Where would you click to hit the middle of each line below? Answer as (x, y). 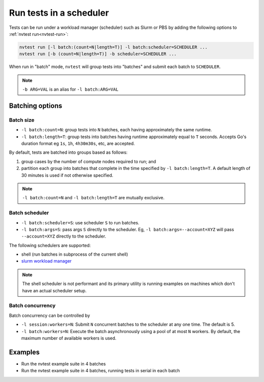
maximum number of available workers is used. (69, 338)
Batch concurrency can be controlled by (50, 315)
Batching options (36, 106)
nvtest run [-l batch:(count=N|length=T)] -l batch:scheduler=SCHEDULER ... (113, 47)
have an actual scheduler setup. (55, 290)
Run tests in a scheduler (59, 13)
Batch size (22, 120)
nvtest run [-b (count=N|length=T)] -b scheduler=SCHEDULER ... (98, 54)
